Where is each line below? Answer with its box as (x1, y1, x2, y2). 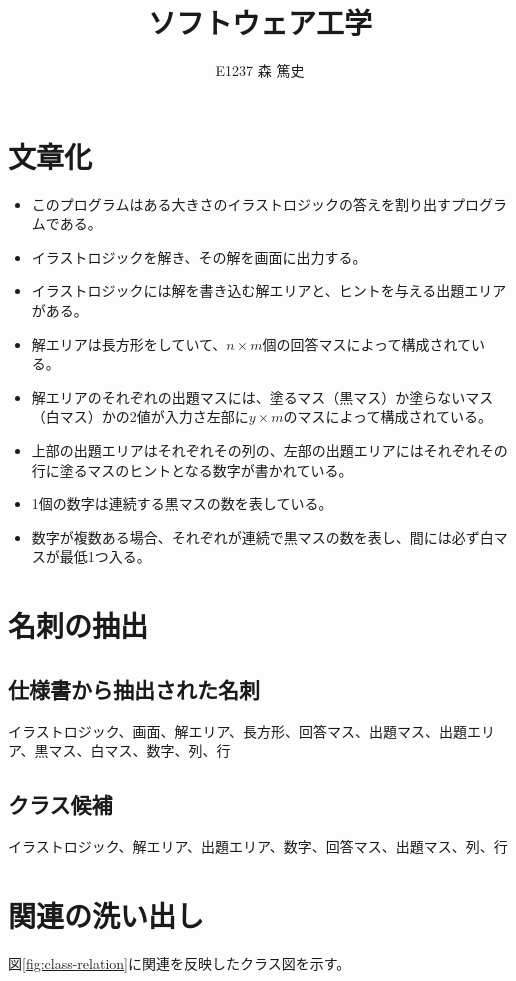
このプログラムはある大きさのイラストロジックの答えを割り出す (31, 193, 452, 214)
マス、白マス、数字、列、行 (48, 740, 231, 761)
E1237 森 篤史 (215, 60, 305, 81)
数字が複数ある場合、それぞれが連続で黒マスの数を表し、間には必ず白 (31, 526, 494, 547)
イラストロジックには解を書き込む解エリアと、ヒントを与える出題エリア (31, 280, 507, 301)
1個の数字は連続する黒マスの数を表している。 (31, 493, 333, 514)
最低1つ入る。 (59, 546, 151, 567)
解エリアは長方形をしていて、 (31, 333, 227, 354)
